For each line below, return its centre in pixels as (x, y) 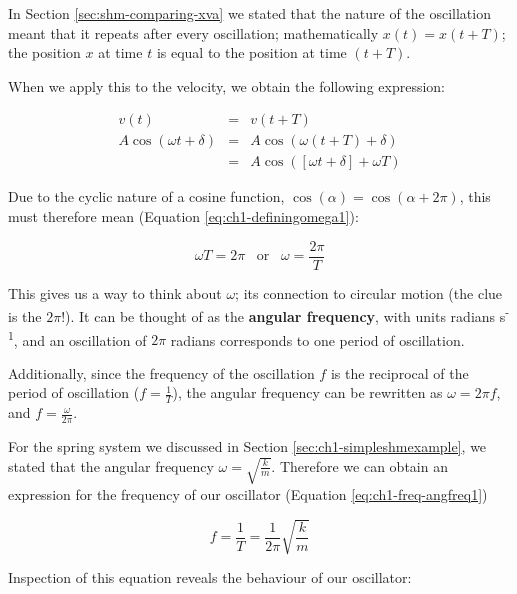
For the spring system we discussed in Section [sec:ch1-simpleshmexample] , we (247, 446)
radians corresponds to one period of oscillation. (317, 339)
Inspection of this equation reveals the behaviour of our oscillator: (210, 577)
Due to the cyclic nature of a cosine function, (146, 196)
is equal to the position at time (251, 52)
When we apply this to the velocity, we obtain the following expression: (226, 85)
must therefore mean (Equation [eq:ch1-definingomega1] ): (183, 216)
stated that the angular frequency (111, 465)
